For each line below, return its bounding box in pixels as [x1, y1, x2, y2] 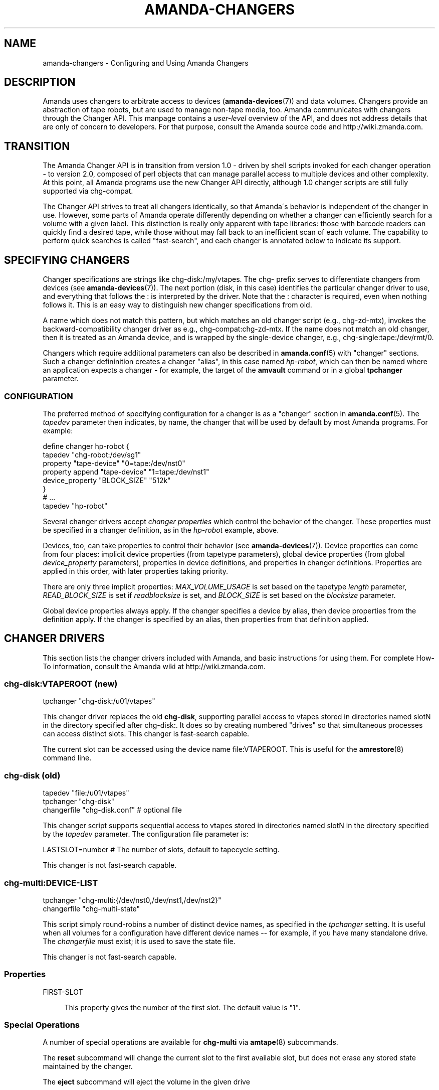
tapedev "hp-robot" [43, 501, 108, 510]
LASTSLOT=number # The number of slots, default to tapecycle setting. [43, 845, 280, 854]
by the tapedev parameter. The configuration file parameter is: [43, 830, 249, 839]
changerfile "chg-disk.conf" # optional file [43, 806, 182, 815]
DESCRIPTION [4, 76, 76, 89]
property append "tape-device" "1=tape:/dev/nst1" [43, 467, 209, 476]
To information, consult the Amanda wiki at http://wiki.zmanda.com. [43, 662, 266, 671]
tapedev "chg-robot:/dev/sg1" [43, 450, 141, 459]
